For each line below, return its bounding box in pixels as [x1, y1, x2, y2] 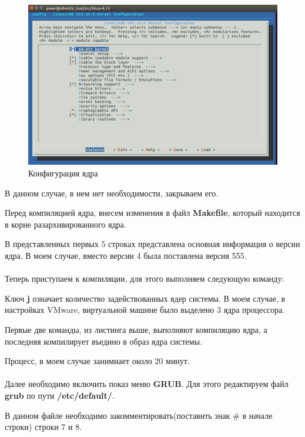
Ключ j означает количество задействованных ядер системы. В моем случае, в [5, 292, 286, 304]
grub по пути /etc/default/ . [5, 389, 115, 401]
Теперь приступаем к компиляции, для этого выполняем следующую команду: [5, 272, 284, 285]
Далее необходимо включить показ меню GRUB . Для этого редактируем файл [5, 378, 289, 390]
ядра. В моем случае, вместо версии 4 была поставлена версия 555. [5, 249, 247, 261]
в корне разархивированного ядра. [5, 218, 126, 230]
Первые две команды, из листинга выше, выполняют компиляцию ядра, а [5, 323, 267, 335]
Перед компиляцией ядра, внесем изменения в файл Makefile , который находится [5, 206, 300, 219]
